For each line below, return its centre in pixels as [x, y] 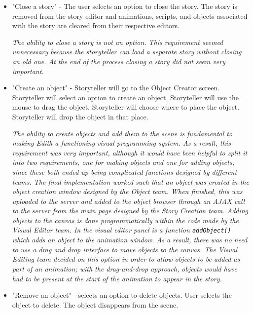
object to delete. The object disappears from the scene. [95, 304]
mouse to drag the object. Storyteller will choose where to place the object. [126, 107]
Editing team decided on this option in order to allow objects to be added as [126, 259]
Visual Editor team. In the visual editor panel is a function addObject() [122, 230]
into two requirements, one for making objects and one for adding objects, [123, 162]
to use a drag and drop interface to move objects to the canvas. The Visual [125, 249]
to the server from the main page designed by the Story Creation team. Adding [130, 211]
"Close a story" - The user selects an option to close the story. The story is [125, 6]
